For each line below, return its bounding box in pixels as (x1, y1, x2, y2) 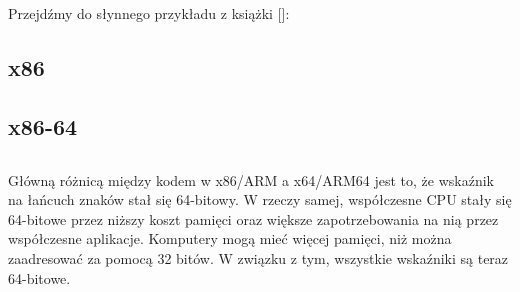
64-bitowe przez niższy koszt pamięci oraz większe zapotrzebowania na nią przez (8, 208, 499, 229)
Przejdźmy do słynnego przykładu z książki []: (8, 3, 290, 23)
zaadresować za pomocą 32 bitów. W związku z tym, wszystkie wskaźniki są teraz (8, 247, 509, 268)
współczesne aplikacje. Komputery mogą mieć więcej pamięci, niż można (8, 228, 452, 249)
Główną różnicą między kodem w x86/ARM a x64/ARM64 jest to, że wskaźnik (8, 169, 494, 190)
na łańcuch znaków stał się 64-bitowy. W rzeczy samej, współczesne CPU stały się (8, 189, 512, 210)
